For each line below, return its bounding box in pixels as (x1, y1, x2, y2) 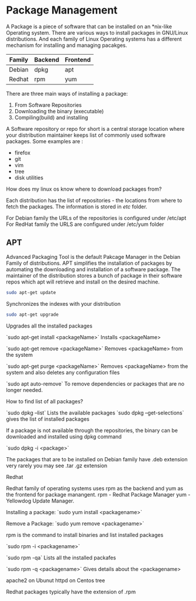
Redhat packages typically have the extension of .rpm (6, 588, 136, 595)
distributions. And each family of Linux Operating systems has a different (6, 35, 183, 42)
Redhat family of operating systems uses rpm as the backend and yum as (6, 485, 184, 492)
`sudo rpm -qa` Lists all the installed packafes (6, 554, 116, 561)
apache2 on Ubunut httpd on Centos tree (6, 576, 105, 584)
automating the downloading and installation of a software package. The (6, 265, 181, 273)
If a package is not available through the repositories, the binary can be (6, 427, 178, 434)
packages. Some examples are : (6, 137, 84, 144)
